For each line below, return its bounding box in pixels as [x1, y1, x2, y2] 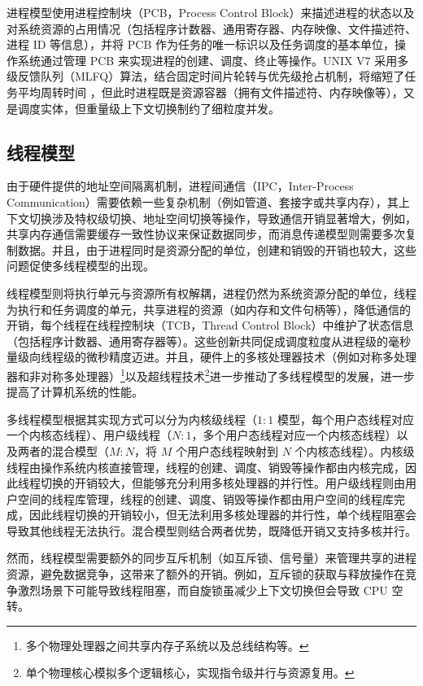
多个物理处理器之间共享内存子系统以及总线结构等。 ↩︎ [25, 636, 309, 653]
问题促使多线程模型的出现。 [7, 257, 155, 274]
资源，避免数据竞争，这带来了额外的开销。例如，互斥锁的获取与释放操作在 [7, 566, 405, 583]
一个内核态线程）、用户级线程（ [7, 426, 172, 443]
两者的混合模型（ [17, 442, 109, 459]
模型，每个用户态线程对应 [277, 410, 414, 427]
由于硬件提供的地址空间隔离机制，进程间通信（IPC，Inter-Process [7, 177, 354, 194]
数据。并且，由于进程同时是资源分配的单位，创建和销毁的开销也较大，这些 [17, 241, 416, 258]
